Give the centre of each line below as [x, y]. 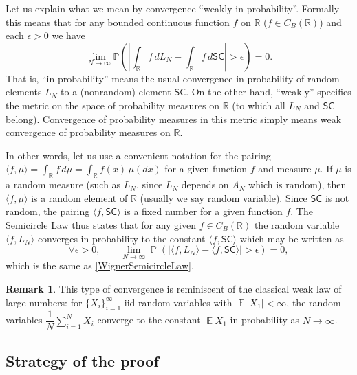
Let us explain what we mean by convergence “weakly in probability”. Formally [173, 8]
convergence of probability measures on [88, 132]
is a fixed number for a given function [203, 211]
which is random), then [297, 184]
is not [337, 197]
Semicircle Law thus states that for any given [101, 224]
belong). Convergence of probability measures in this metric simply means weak [174, 118]
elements [24, 92]
